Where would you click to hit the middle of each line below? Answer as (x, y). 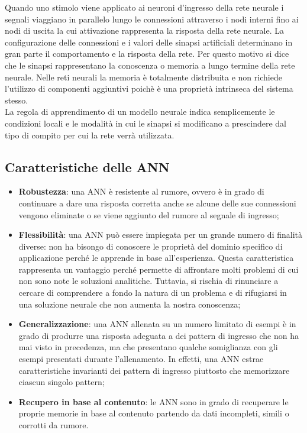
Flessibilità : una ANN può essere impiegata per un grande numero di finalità (160, 235)
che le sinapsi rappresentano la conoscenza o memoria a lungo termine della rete (150, 65)
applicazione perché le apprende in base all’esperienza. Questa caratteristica (156, 258)
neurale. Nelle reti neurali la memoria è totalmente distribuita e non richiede (143, 77)
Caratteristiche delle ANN (87, 167)
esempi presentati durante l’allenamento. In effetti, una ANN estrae (141, 359)
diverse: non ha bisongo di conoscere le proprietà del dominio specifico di (151, 246)
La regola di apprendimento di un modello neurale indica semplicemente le (140, 112)
